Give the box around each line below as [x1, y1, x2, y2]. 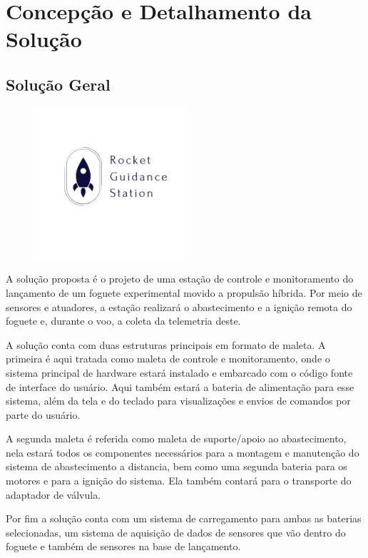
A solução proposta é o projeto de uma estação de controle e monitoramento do [6, 271, 354, 286]
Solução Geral [6, 73, 111, 95]
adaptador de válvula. [6, 487, 101, 502]
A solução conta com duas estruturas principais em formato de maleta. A [6, 337, 326, 352]
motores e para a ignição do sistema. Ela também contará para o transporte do [6, 473, 352, 488]
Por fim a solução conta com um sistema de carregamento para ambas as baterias [6, 511, 362, 526]
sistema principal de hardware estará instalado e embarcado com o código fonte [6, 365, 353, 380]
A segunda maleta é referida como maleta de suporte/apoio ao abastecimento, [6, 431, 347, 446]
